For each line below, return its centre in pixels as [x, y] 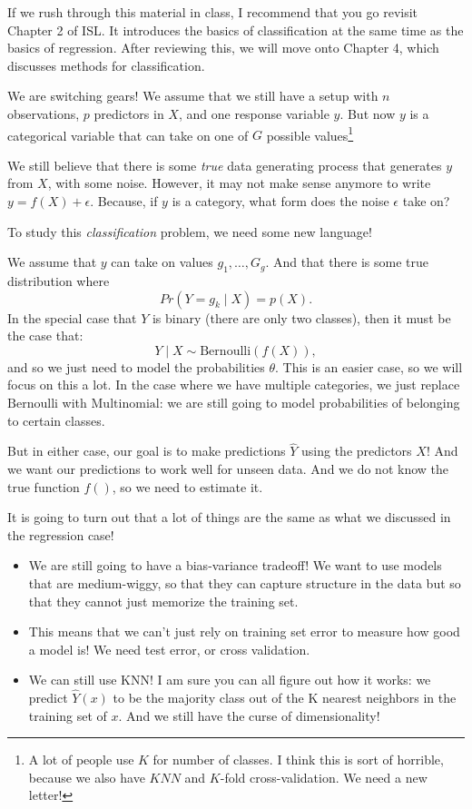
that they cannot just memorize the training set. [163, 601]
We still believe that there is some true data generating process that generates [225, 165]
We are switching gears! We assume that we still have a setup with [193, 96]
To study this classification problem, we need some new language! [190, 231]
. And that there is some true [347, 262]
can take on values [162, 262]
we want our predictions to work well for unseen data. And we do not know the [228, 468]
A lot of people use [81, 760]
